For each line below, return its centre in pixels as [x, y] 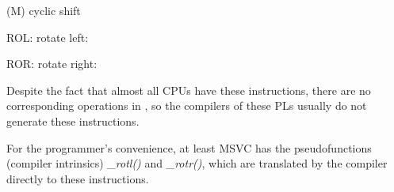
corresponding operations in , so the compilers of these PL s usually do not [187, 105]
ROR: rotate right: [52, 64]
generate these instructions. [73, 120]
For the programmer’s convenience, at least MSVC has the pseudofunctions [189, 147]
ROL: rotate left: [48, 37]
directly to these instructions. [78, 178]
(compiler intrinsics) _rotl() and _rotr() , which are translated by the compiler [197, 163]
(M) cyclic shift [44, 10]
